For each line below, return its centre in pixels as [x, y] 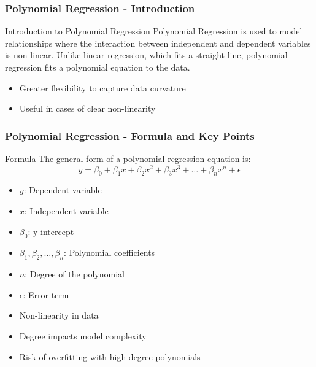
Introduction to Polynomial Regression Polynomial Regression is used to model [154, 31]
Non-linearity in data [59, 315]
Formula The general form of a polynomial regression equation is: [128, 158]
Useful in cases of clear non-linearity [87, 108]
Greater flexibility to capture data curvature [102, 87]
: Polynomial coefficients [110, 253]
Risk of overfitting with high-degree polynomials [110, 356]
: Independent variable [66, 211]
